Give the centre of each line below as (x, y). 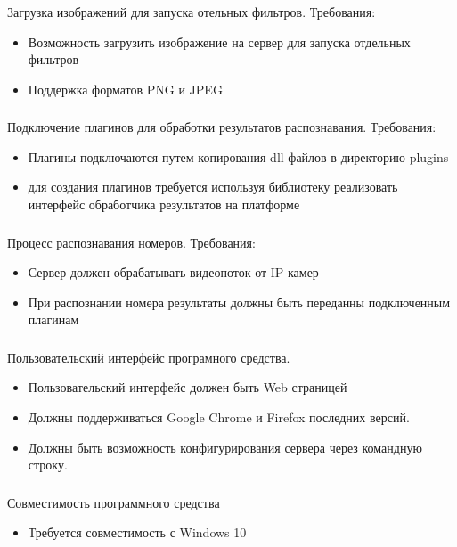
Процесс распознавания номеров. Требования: (131, 242)
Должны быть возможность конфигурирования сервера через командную (225, 447)
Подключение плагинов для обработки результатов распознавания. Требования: (222, 127)
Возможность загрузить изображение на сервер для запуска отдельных (219, 41)
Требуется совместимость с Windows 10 (137, 532)
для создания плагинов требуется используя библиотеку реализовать (213, 187)
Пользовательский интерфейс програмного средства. (149, 357)
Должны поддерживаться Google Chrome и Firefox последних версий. (219, 417)
